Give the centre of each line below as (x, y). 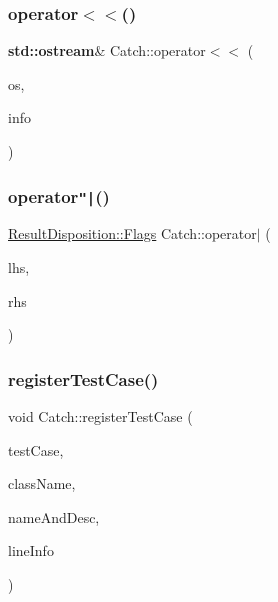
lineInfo (31, 550)
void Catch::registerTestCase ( (100, 415)
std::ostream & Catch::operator (107, 50)
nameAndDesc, (54, 516)
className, (42, 483)
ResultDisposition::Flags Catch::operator (132, 233)
